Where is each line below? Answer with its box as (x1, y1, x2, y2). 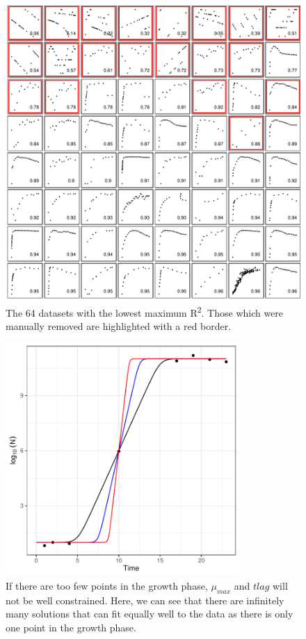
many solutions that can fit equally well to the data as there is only (6, 606, 293, 621)
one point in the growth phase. (6, 620, 136, 635)
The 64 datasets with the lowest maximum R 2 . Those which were (6, 303, 284, 319)
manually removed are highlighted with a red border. (6, 318, 232, 333)
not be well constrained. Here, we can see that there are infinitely (6, 592, 284, 607)
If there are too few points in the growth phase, (6, 579, 208, 593)
